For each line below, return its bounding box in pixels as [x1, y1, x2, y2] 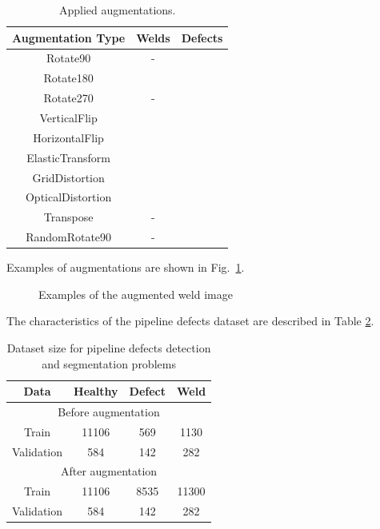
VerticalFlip [39, 109, 98, 125]
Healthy [74, 383, 118, 400]
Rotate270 [43, 89, 94, 106]
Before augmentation [58, 403, 160, 420]
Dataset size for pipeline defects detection [6, 339, 211, 356]
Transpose [43, 209, 94, 225]
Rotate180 [43, 70, 94, 86]
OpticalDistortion [25, 189, 112, 205]
